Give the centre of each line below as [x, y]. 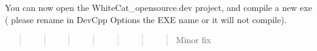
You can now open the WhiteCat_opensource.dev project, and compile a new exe [158, 7]
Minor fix [194, 40]
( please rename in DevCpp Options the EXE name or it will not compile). [146, 19]
